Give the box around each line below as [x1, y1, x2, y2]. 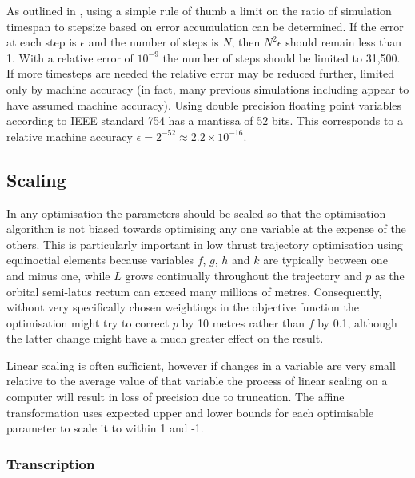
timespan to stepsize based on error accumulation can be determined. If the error [6, 18, 404, 34]
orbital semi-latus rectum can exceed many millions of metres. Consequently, [6, 283, 382, 299]
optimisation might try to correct [6, 314, 170, 331]
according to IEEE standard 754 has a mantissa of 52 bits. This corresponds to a [6, 112, 404, 129]
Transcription [6, 453, 95, 473]
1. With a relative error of [6, 49, 134, 66]
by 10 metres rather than [182, 314, 305, 331]
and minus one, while [6, 267, 110, 283]
